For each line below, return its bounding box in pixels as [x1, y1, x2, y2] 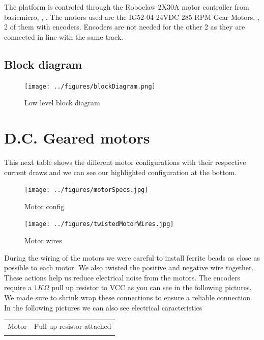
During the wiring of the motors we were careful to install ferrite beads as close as [4, 252, 260, 263]
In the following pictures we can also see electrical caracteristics [4, 302, 202, 313]
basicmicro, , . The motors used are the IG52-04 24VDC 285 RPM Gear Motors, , [4, 11, 259, 22]
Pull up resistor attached [34, 320, 111, 331]
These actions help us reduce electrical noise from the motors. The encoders [4, 272, 241, 282]
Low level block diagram [24, 97, 100, 108]
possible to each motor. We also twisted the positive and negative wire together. [4, 262, 254, 273]
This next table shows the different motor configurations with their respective [4, 156, 246, 167]
